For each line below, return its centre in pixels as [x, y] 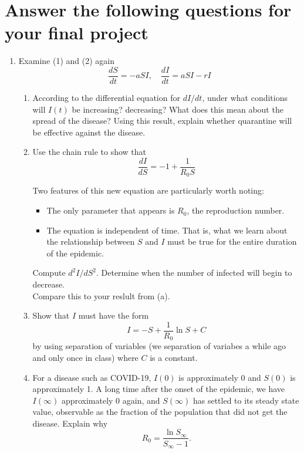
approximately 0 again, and [111, 400]
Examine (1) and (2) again [66, 61]
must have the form [114, 315]
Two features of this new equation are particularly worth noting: [148, 190]
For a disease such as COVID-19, [92, 377]
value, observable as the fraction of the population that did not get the [160, 412]
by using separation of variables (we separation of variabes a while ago [159, 346]
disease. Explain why [70, 423]
